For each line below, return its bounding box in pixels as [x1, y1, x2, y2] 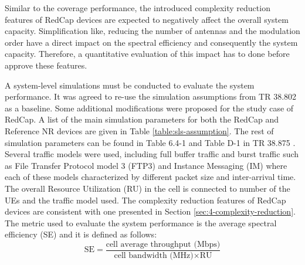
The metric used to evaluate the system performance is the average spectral [5, 216, 277, 229]
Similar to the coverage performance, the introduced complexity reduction [5, 2, 270, 13]
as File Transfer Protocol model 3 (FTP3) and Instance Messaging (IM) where [5, 159, 287, 171]
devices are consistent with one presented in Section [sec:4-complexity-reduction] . [5, 205, 296, 218]
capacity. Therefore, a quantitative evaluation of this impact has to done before [5, 47, 290, 60]
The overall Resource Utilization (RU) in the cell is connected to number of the [5, 182, 290, 194]
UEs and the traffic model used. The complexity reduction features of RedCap [5, 193, 286, 206]
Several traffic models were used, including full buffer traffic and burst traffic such [5, 148, 299, 160]
